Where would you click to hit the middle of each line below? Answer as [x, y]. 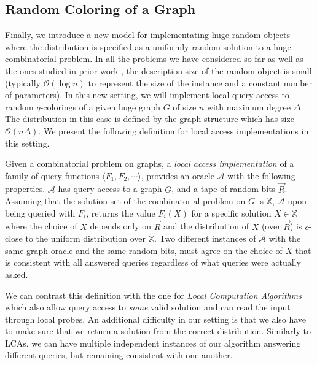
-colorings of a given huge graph [100, 106]
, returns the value [121, 213]
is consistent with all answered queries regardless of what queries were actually [153, 262]
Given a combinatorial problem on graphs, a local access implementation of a [150, 163]
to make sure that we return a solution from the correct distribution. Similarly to [158, 331]
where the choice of [41, 226]
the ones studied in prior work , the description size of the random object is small [158, 70]
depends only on [121, 226]
